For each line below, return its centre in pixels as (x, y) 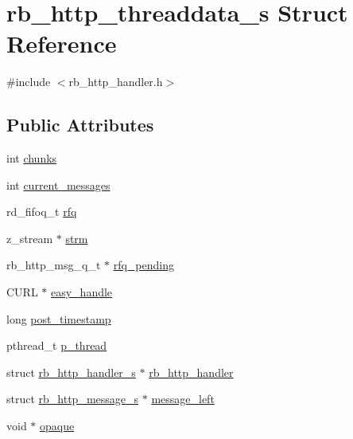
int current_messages (58, 184)
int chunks (32, 158)
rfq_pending (144, 265)
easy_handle (82, 292)
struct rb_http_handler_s (71, 372)
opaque (57, 426)
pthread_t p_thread (57, 345)
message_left (183, 399)
